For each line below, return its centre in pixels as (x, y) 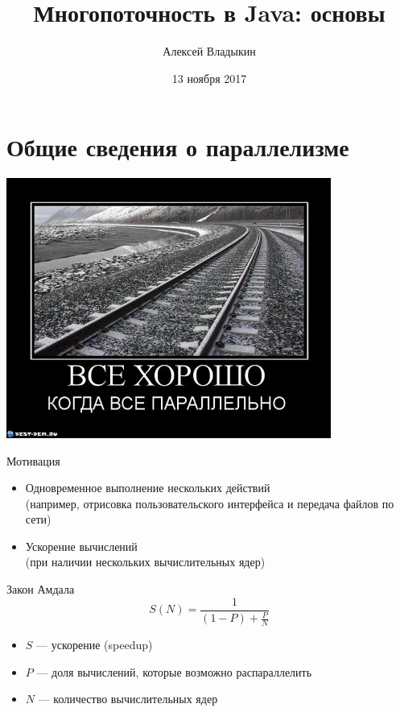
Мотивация (33, 460)
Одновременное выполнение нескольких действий (148, 488)
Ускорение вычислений (81, 546)
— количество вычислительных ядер (128, 699)
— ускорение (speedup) (95, 644)
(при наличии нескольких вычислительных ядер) (145, 562)
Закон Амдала (41, 589)
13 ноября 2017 (209, 78)
